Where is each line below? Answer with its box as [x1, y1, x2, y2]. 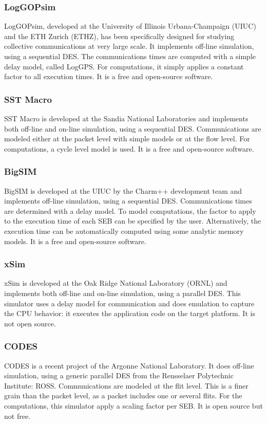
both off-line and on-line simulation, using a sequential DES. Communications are [4, 123, 261, 134]
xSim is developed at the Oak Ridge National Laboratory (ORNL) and [4, 278, 227, 288]
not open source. [4, 318, 56, 328]
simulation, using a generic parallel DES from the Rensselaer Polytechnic [4, 370, 234, 381]
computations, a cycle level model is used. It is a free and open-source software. [4, 143, 254, 154]
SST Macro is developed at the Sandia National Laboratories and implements [4, 113, 249, 123]
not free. [4, 410, 30, 421]
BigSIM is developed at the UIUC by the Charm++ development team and [4, 185, 242, 196]
